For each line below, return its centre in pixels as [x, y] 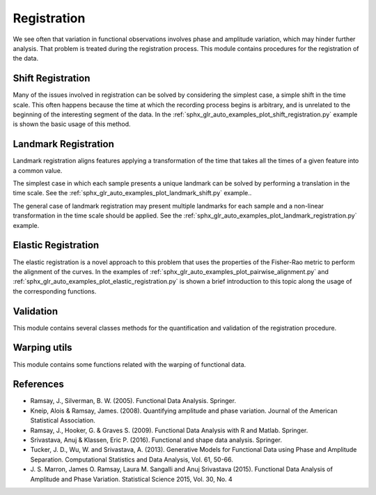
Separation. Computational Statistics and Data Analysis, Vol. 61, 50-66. [132, 459]
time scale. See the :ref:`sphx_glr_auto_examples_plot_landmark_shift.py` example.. [132, 193]
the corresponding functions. [55, 291]
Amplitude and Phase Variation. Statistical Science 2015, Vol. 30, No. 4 [131, 479]
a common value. [38, 170]
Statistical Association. [63, 420]
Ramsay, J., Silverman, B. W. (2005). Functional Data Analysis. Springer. [133, 401]
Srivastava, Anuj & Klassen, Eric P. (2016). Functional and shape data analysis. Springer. [156, 440]
